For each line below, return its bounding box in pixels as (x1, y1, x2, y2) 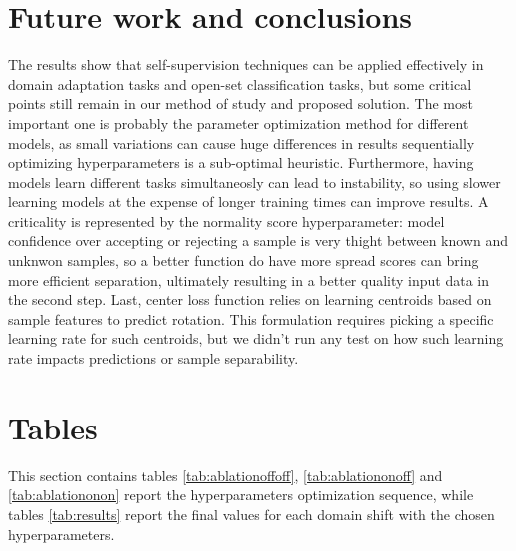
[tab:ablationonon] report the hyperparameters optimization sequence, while (8, 484, 474, 505)
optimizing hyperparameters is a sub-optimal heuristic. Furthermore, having (8, 152, 474, 173)
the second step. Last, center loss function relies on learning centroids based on (8, 289, 492, 310)
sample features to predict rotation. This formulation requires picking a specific (8, 308, 494, 329)
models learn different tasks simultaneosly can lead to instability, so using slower (8, 171, 501, 192)
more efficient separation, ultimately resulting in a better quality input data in (8, 269, 490, 290)
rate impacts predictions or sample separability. (8, 348, 299, 369)
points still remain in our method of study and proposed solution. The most (8, 93, 473, 114)
